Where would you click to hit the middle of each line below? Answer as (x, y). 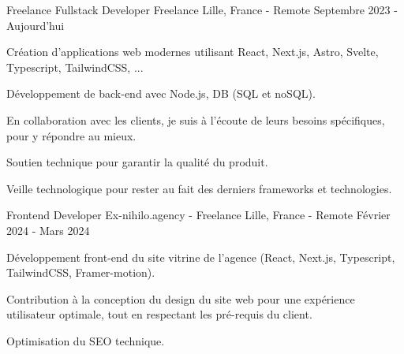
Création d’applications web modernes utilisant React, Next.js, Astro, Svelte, (193, 52)
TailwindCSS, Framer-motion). (81, 272)
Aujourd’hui (36, 25)
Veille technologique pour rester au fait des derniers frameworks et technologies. (199, 188)
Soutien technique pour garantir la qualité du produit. (137, 162)
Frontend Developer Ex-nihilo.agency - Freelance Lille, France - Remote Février (198, 215)
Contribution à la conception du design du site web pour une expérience (181, 298)
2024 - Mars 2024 (48, 230)
